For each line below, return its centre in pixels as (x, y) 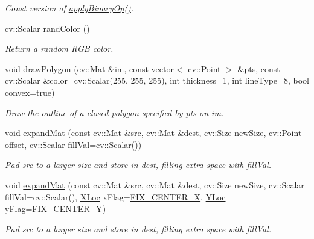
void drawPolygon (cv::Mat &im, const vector (89, 68)
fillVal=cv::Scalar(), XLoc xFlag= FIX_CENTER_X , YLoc (115, 197)
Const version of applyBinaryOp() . (69, 8)
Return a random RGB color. (59, 48)
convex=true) (30, 92)
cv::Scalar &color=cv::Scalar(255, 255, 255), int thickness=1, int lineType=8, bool (157, 80)
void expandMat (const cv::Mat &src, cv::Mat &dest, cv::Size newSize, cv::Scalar (155, 185)
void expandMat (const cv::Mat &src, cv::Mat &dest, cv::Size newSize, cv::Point (153, 133)
